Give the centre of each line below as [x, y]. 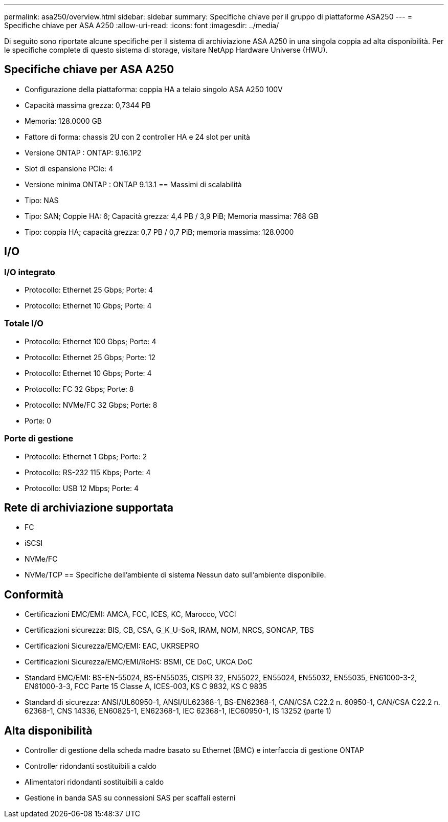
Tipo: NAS [42, 200]
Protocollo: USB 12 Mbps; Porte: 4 [82, 488]
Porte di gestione [39, 439]
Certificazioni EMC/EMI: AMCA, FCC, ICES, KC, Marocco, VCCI [130, 614]
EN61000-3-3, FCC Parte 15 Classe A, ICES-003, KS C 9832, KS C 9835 [146, 686]
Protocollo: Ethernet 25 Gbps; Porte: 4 [89, 290]
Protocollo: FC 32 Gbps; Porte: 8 [79, 389]
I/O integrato [30, 272]
